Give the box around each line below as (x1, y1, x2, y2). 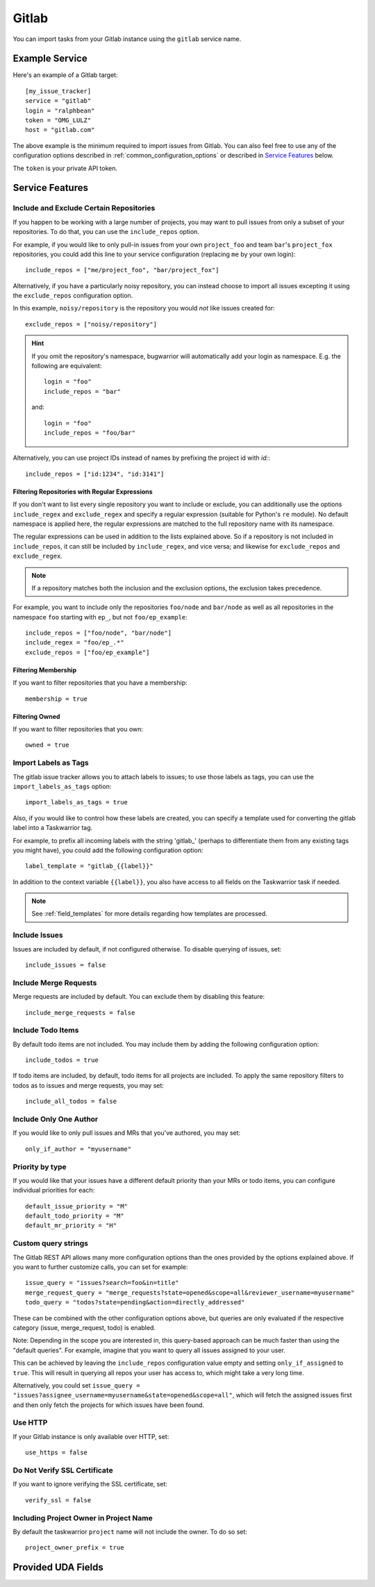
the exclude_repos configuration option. (12, 292, 133, 300)
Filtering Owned (12, 712, 60, 720)
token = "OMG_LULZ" (25, 117, 92, 124)
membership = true (25, 695, 88, 703)
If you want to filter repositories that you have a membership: (12, 679, 187, 687)
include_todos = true (25, 1056, 99, 1064)
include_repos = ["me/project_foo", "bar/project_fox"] (25, 266, 219, 274)
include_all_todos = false (25, 1097, 117, 1106)
